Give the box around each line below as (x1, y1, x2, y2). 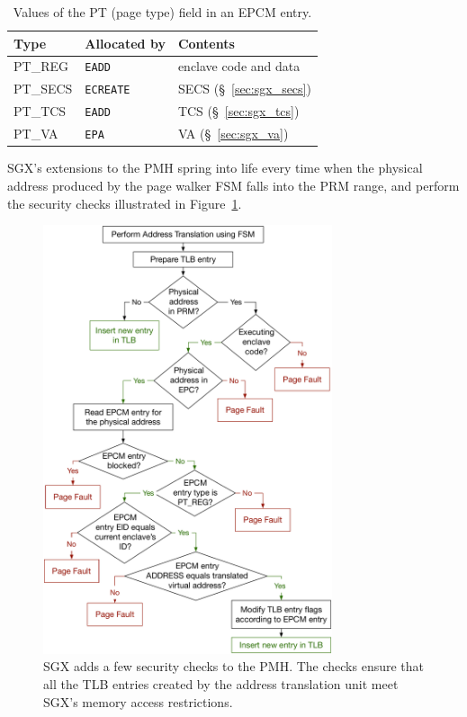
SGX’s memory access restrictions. (43, 692, 233, 711)
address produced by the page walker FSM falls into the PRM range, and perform (7, 175, 460, 194)
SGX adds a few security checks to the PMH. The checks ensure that (43, 657, 425, 676)
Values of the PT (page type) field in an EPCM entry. (13, 3, 312, 21)
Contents (177, 33, 235, 52)
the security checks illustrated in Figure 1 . (7, 193, 242, 212)
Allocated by (85, 33, 166, 52)
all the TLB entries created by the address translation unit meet (43, 675, 399, 694)
